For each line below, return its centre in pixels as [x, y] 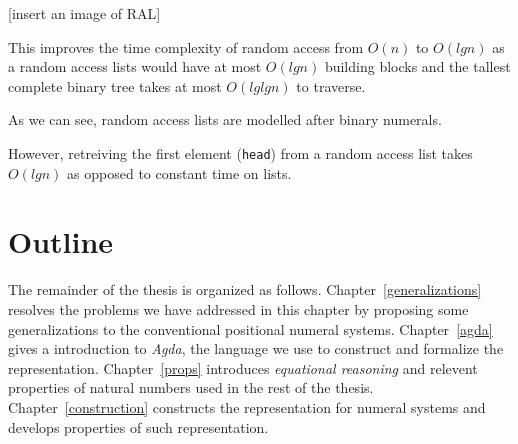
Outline [61, 241]
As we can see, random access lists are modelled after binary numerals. [225, 119]
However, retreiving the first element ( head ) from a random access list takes [240, 152]
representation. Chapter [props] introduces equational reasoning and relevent [243, 367]
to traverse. [331, 85]
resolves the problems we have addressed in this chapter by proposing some [238, 308]
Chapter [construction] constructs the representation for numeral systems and [247, 406]
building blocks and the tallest [417, 66]
